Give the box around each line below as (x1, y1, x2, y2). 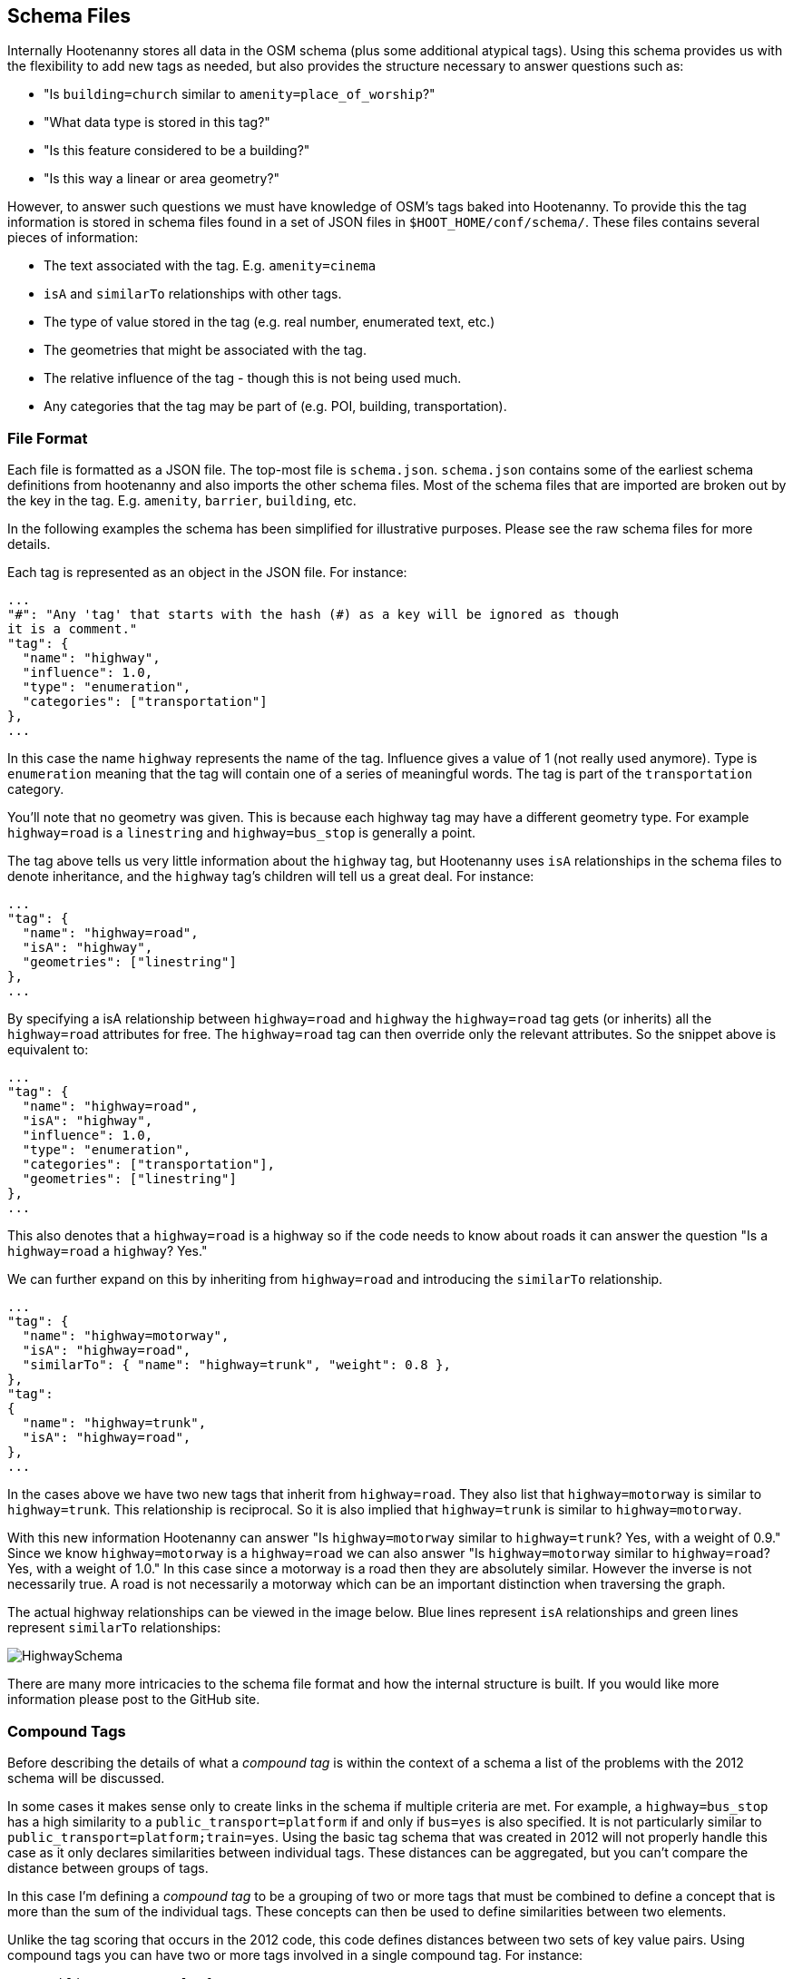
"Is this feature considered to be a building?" (44, 142, 310, 159)
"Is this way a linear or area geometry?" (44, 171, 280, 187)
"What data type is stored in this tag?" (44, 114, 270, 131)
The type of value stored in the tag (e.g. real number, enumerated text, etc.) (44, 314, 495, 330)
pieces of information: (7, 230, 139, 246)
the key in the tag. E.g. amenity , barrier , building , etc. (7, 493, 357, 509)
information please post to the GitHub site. (7, 1691, 260, 1708)
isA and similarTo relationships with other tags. (44, 286, 342, 302)
